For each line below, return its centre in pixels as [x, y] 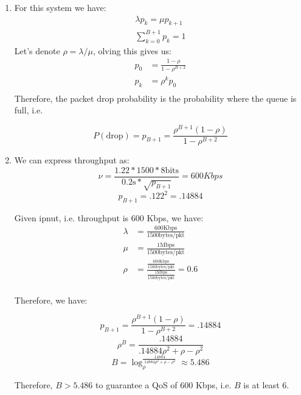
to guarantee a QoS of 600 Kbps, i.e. [164, 385]
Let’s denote [37, 50]
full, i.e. [29, 110]
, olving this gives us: [132, 50]
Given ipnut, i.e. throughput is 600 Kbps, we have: [109, 217]
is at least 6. [266, 385]
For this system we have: [60, 7]
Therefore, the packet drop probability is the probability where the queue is [155, 98]
